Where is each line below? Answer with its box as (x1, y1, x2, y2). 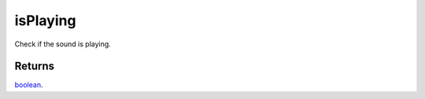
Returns (14, 60, 55, 73)
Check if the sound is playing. (14, 39, 112, 49)
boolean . (14, 80, 43, 90)
